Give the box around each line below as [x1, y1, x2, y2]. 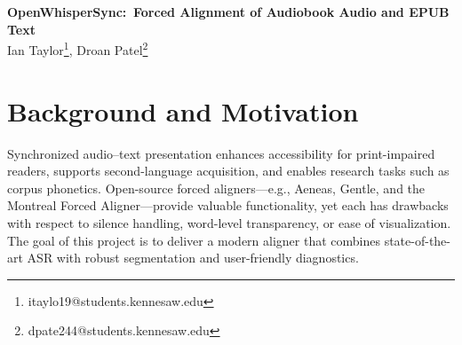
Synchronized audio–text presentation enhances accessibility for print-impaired [7, 144, 435, 162]
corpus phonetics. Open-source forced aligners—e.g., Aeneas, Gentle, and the [7, 178, 426, 197]
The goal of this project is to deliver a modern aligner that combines [7, 231, 380, 249]
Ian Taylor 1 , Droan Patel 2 [7, 38, 148, 59]
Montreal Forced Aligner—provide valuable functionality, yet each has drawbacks [7, 196, 449, 215]
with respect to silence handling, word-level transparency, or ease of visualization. [7, 213, 451, 231]
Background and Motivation [7, 92, 359, 129]
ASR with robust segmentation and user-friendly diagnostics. [27, 248, 359, 267]
